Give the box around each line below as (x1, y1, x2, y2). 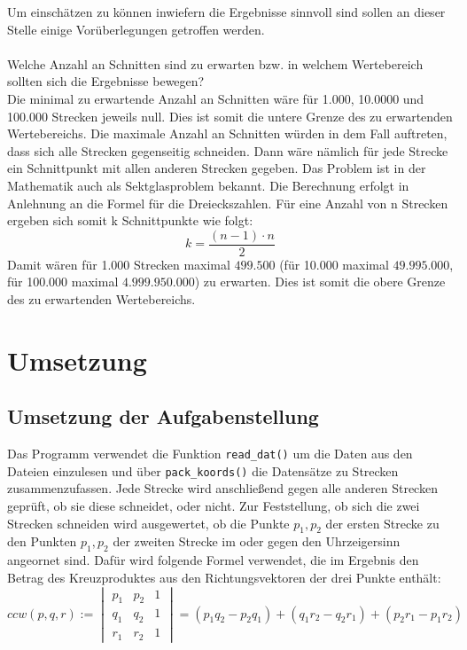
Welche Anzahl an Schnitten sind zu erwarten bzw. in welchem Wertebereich (7, 54, 424, 73)
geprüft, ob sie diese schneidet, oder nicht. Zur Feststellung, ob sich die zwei (7, 497, 420, 515)
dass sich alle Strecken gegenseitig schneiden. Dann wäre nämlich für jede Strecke (7, 141, 448, 160)
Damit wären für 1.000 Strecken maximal (7, 255, 230, 273)
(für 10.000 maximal (279, 255, 389, 273)
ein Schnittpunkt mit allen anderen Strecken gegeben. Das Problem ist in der (7, 159, 426, 177)
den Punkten (7, 532, 77, 551)
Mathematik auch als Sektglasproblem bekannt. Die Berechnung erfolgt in (7, 176, 409, 194)
